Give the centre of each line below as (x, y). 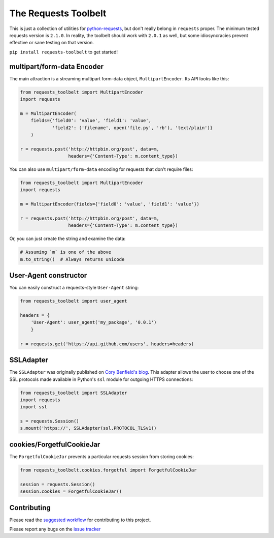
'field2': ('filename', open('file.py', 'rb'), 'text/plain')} (132, 128)
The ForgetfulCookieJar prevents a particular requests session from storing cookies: (101, 456)
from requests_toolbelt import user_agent (74, 301)
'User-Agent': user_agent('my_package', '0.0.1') (94, 322)
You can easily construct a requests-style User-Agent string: (74, 288)
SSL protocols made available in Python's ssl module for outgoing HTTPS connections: (101, 379)
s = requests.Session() (50, 421)
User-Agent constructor (48, 275)
